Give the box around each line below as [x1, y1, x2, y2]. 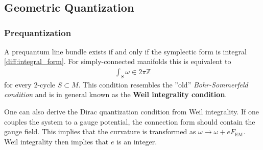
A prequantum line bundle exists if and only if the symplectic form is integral [4, 46, 247, 56]
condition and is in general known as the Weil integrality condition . [4, 89, 227, 100]
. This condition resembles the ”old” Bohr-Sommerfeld [78, 79, 248, 89]
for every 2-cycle [4, 79, 56, 89]
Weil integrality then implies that [4, 136, 109, 146]
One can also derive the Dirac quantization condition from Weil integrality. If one [4, 106, 259, 116]
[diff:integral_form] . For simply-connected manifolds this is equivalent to [4, 56, 231, 67]
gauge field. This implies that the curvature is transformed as [4, 126, 196, 137]
